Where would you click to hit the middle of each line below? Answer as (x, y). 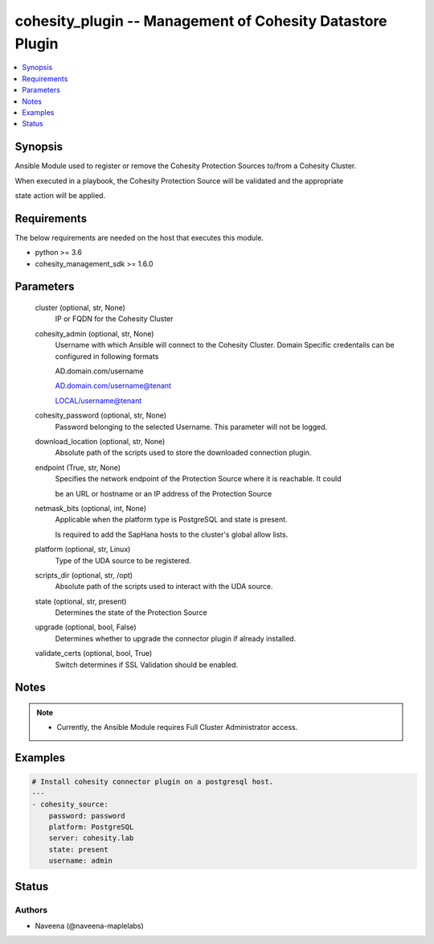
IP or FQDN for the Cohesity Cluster (114, 319)
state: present (78, 849)
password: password (87, 816)
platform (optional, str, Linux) (83, 549)
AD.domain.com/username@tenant (113, 385)
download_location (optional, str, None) (100, 441)
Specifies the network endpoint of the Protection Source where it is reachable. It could (198, 479)
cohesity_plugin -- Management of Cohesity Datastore (201, 21)
